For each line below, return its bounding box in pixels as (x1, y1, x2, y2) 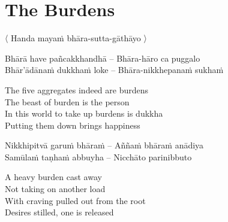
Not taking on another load (5, 183, 106, 195)
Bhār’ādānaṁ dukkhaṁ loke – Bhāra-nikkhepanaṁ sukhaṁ (5, 63, 224, 76)
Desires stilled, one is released (5, 206, 114, 218)
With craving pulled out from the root (5, 194, 146, 206)
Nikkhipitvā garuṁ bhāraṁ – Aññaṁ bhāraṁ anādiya (5, 139, 204, 151)
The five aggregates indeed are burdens (5, 83, 149, 96)
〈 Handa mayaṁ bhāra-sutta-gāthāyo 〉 (5, 32, 147, 44)
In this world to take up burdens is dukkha (5, 107, 163, 120)
